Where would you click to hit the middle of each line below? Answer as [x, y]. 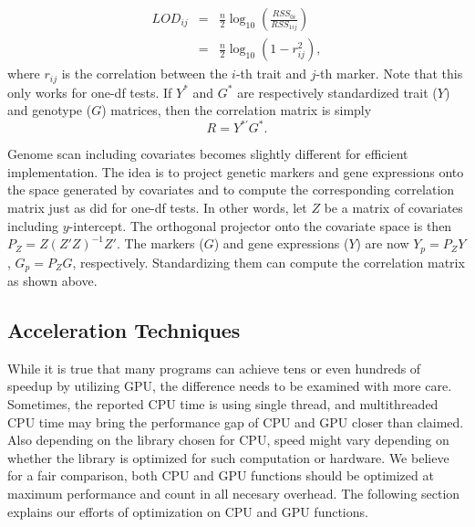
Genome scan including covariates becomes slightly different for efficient [208, 154]
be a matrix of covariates [393, 207]
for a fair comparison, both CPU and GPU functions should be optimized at [221, 475]
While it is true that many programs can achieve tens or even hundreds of [214, 368]
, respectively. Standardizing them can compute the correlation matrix [268, 262]
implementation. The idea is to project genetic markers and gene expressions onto [236, 171]
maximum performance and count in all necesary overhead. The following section [234, 494]
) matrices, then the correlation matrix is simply [237, 110]
